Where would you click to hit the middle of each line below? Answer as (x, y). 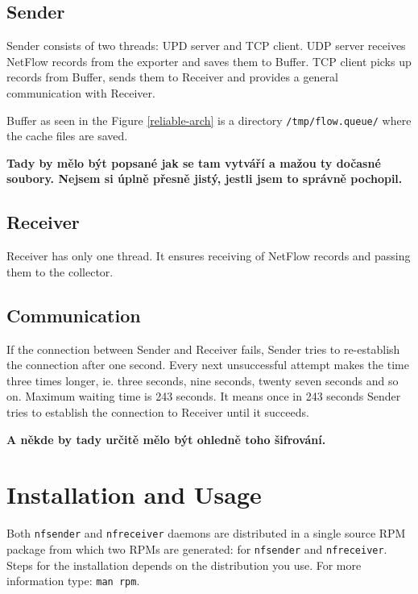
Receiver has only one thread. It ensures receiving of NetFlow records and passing (209, 256)
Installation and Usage (134, 494)
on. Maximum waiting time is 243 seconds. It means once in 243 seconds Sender (204, 396)
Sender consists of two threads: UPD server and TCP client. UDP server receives (206, 46)
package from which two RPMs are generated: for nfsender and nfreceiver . (197, 548)
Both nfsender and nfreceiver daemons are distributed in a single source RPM (206, 533)
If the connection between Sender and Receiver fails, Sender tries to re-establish (203, 349)
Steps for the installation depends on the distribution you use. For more (184, 565)
